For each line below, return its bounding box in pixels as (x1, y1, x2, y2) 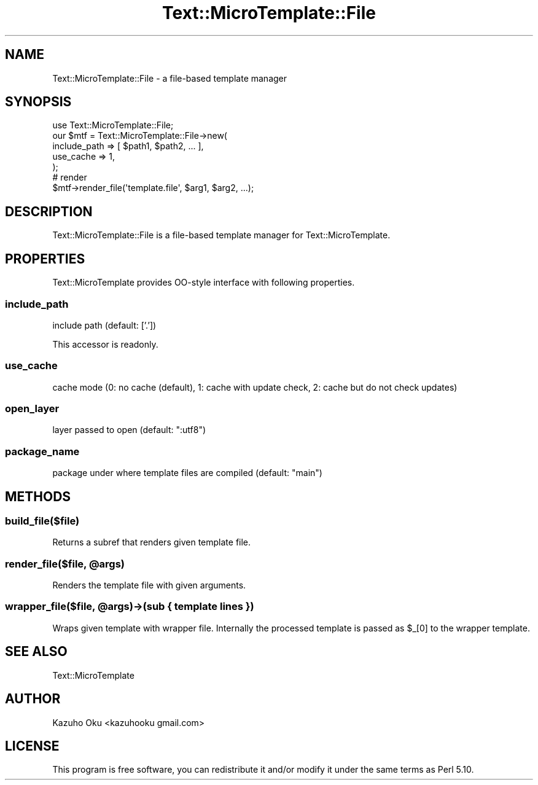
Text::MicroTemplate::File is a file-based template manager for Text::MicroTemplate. (52, 230, 391, 241)
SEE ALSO (5, 644, 68, 660)
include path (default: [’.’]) (52, 319, 157, 330)
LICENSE (5, 738, 60, 754)
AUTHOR (5, 691, 61, 707)
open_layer (5, 402, 60, 415)
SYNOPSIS (5, 94, 72, 110)
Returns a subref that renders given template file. (52, 537, 251, 548)
